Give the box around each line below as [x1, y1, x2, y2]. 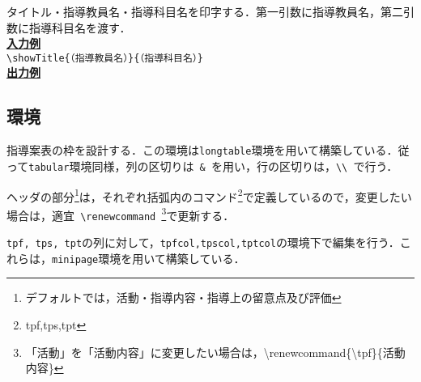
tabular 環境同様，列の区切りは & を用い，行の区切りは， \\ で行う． [28, 157, 398, 174]
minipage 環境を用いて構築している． [52, 249, 245, 266]
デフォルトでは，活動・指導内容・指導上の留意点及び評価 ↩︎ [25, 289, 342, 306]
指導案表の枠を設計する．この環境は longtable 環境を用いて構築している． [6, 142, 398, 159]
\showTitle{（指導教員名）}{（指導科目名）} [6, 52, 203, 64]
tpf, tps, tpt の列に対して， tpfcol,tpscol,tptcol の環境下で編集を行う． [6, 234, 400, 251]
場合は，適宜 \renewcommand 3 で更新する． [6, 204, 235, 223]
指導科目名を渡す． [28, 19, 131, 36]
